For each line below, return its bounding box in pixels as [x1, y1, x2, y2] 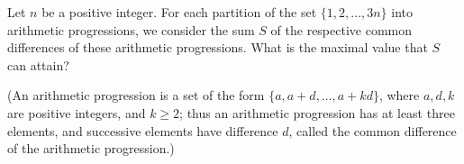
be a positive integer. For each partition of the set [41, 3, 317, 21]
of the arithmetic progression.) [7, 139, 175, 158]
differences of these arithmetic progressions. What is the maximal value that [7, 38, 428, 57]
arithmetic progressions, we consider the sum [7, 20, 255, 39]
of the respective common [270, 20, 413, 39]
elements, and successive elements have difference [7, 121, 278, 140]
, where [378, 86, 420, 105]
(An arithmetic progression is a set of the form [7, 86, 265, 105]
